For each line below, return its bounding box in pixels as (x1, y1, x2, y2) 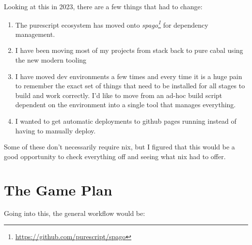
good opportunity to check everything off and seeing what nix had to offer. (4, 151, 226, 161)
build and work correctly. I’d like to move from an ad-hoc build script (15, 90, 222, 100)
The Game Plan (4, 180, 112, 199)
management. (15, 29, 55, 39)
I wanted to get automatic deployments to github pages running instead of (15, 116, 236, 126)
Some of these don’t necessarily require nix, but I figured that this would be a (4, 142, 235, 152)
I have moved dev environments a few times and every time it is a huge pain (15, 71, 242, 81)
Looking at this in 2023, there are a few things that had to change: (4, 1, 203, 11)
